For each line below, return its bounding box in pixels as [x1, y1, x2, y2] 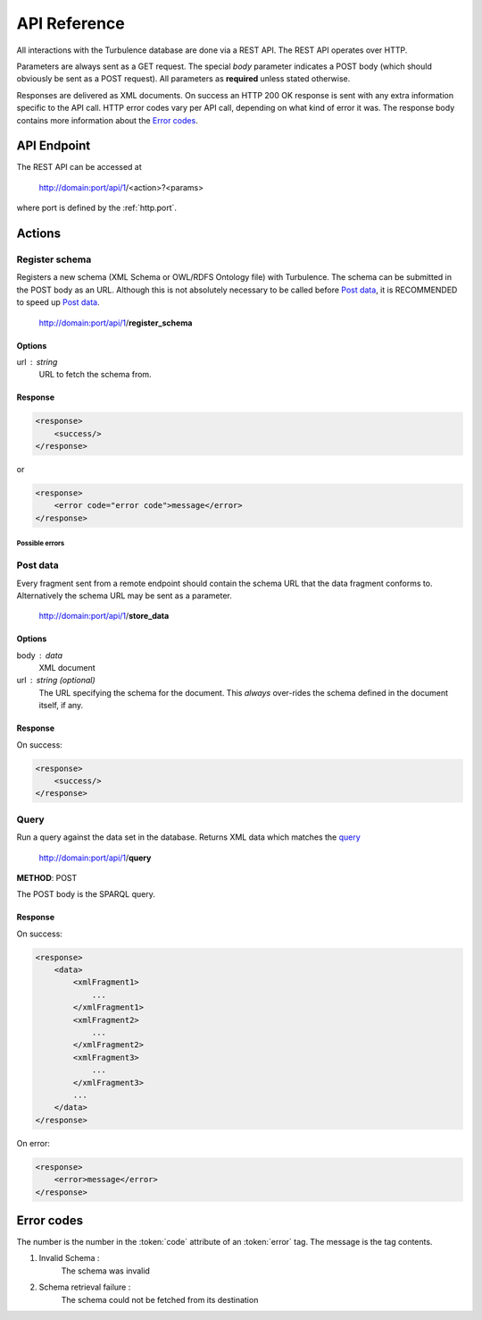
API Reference [16, 13, 125, 33]
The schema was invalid [61, 1265, 151, 1276]
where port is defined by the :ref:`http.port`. [16, 202, 178, 214]
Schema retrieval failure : [38, 1282, 131, 1292]
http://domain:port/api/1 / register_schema [38, 317, 193, 328]
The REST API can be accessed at [16, 162, 142, 173]
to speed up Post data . [16, 297, 100, 308]
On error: [16, 1138, 51, 1148]
